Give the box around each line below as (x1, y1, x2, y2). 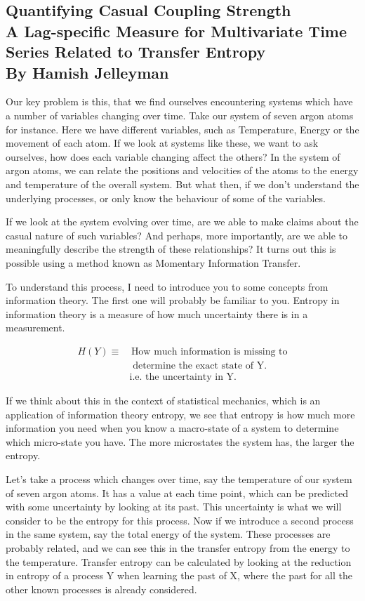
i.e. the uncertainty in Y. (129, 371, 237, 382)
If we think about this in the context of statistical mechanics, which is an (6, 392, 321, 407)
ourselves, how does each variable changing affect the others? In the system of (6, 149, 340, 164)
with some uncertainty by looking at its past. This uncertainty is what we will (6, 499, 342, 514)
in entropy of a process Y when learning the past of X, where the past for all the (6, 568, 352, 583)
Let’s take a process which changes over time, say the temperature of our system (6, 471, 352, 486)
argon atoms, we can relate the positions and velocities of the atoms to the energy (6, 163, 359, 178)
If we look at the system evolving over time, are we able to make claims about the (6, 214, 359, 229)
